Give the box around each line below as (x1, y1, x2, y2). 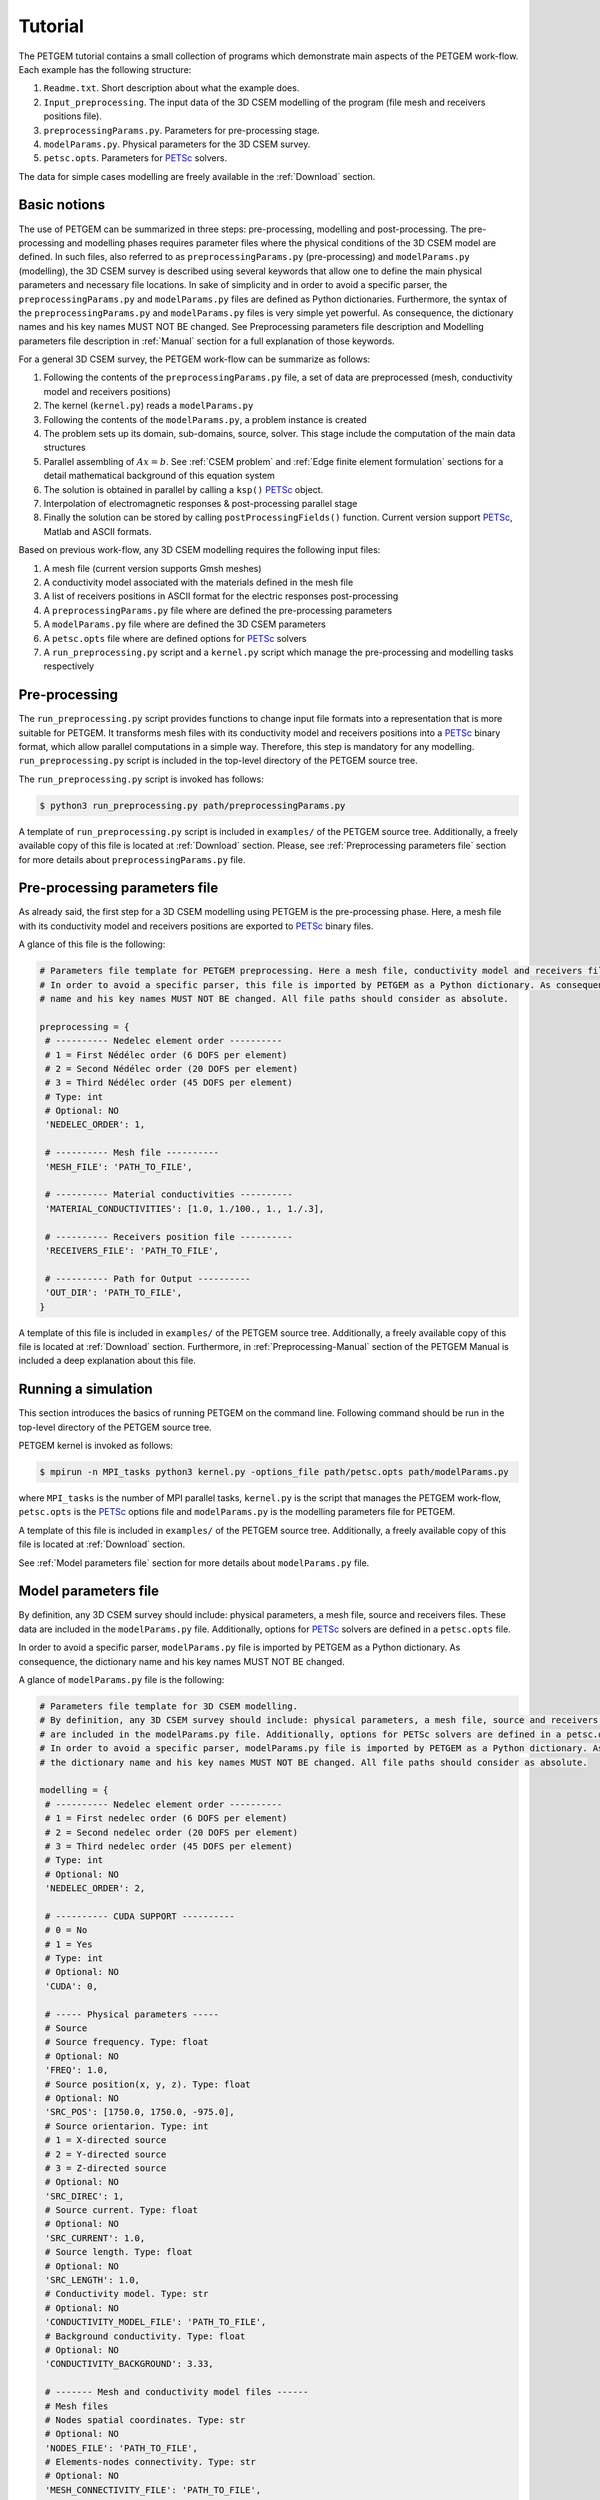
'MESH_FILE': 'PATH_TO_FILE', (45, 1161, 194, 1172)
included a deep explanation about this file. (18, 1355, 197, 1367)
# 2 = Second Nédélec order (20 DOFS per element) (45, 1063, 299, 1074)
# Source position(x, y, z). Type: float (45, 2078, 251, 2090)
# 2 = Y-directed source (45, 2148, 167, 2160)
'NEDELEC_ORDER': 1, (45, 1119, 146, 1130)
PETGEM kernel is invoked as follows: (18, 1440, 174, 1452)
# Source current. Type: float (45, 2205, 199, 2216)
